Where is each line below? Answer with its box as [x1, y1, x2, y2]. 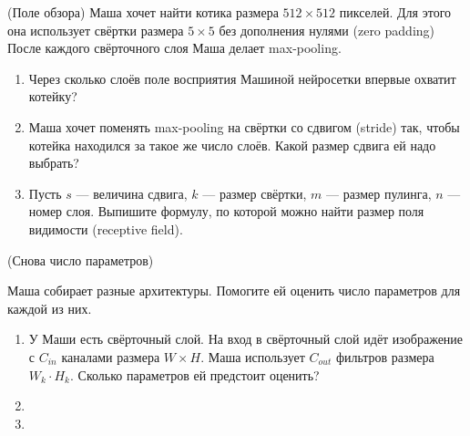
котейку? [28, 87, 77, 106]
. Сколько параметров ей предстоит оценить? [70, 365, 320, 384]
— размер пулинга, [325, 183, 432, 202]
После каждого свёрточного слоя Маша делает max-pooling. [7, 38, 342, 57]
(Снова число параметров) [7, 250, 154, 269]
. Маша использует [200, 347, 305, 366]
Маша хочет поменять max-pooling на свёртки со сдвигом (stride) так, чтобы [28, 117, 460, 136]
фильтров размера [335, 347, 434, 366]
